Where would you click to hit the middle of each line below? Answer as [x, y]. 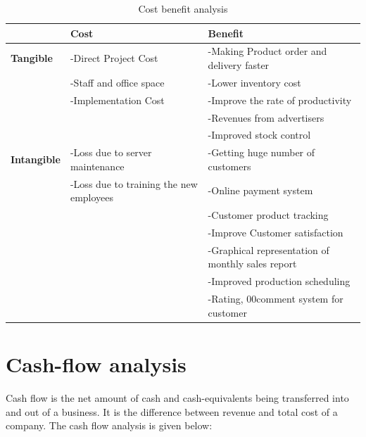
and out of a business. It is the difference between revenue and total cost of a [172, 411]
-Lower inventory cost [254, 82]
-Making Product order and [267, 51]
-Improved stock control [259, 135]
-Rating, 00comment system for [276, 299]
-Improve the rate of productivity [280, 100]
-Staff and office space [117, 82]
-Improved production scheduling [279, 281]
